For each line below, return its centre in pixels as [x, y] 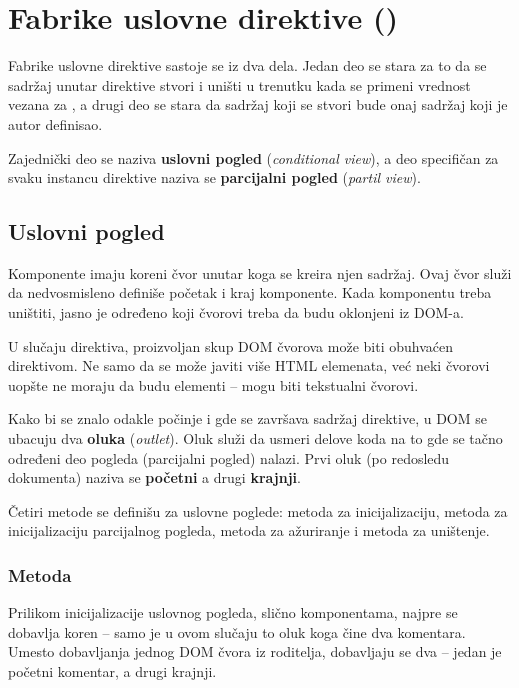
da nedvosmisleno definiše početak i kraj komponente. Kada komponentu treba [250, 292]
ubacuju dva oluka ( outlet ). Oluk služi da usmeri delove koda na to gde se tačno [255, 438]
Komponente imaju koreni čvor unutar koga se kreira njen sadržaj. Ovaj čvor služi [260, 272]
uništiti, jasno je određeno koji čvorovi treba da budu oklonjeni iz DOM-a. [236, 312]
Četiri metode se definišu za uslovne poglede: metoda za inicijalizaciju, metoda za [258, 510]
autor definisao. [55, 123]
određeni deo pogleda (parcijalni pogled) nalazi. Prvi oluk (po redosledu [229, 457]
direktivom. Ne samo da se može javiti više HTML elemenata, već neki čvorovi [249, 365]
